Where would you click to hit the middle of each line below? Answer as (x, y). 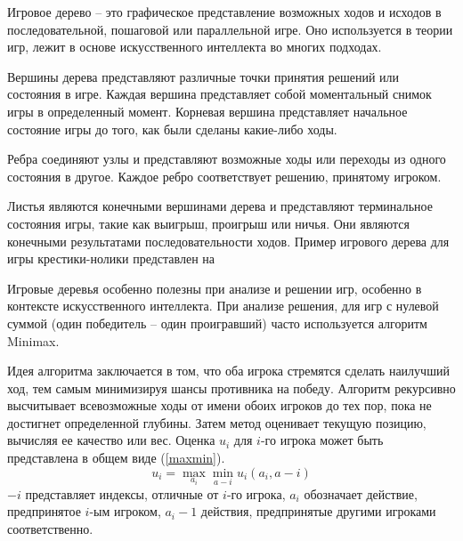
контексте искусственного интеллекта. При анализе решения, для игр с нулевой (223, 306)
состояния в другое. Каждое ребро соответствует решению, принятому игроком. (224, 176)
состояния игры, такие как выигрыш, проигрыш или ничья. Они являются (208, 223)
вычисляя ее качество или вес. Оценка (111, 440)
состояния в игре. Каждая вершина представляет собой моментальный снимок (219, 94)
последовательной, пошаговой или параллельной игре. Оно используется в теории (230, 29)
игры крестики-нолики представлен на (111, 258)
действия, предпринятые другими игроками (318, 511)
